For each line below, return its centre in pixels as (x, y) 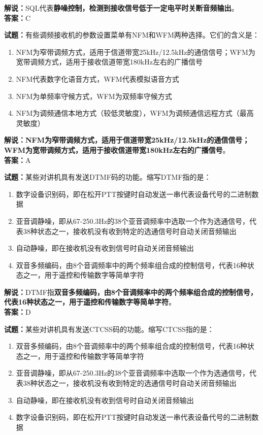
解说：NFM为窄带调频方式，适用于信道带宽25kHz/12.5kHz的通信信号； (127, 140)
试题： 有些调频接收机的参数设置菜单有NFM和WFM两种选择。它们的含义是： (132, 35)
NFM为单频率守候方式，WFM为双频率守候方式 (94, 96)
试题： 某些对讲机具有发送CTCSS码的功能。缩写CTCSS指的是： (109, 329)
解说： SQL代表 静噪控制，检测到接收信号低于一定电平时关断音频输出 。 (121, 8)
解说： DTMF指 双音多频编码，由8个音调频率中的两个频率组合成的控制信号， (131, 292)
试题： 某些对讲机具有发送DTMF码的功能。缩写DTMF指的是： (108, 177)
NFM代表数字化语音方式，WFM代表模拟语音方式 (97, 78)
